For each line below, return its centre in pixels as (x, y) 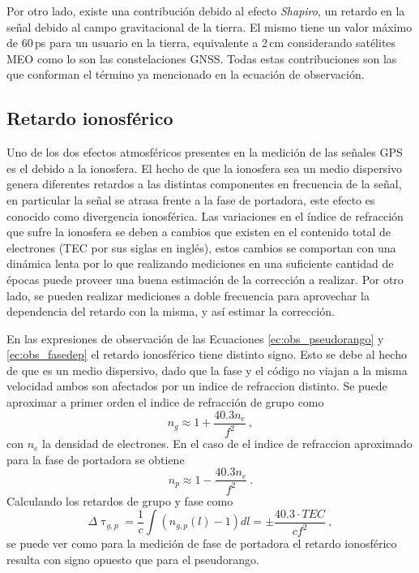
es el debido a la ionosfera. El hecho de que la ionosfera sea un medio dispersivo (205, 168)
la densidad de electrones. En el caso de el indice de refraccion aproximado (227, 444)
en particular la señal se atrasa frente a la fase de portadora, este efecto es (191, 199)
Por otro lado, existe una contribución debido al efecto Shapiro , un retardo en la (206, 11)
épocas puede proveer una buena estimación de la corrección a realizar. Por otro (205, 279)
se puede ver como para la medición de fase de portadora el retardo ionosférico (202, 543)
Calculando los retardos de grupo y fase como (120, 500)
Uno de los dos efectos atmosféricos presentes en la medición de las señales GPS (205, 152)
